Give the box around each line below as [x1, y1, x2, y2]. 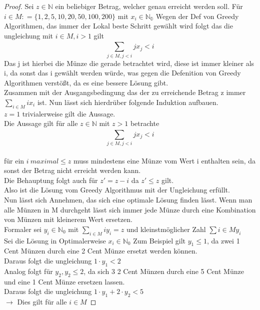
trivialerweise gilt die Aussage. [22, 108, 115, 118]
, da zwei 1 [206, 235, 240, 245]
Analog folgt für [4, 265, 53, 276]
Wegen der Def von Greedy [155, 10, 239, 21]
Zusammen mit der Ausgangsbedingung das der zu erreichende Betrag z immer [4, 87, 246, 97]
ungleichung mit [4, 30, 53, 40]
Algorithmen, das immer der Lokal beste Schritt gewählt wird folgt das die [4, 20, 233, 31]
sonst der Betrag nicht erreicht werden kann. [4, 165, 141, 175]
